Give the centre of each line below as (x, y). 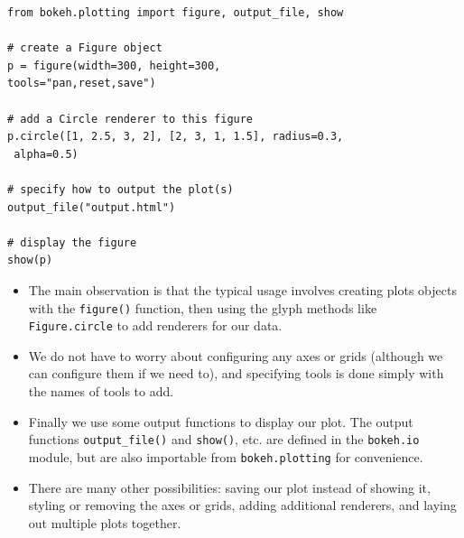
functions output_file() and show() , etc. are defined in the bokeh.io (224, 439)
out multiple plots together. (105, 522)
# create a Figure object (85, 48)
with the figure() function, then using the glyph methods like (203, 307)
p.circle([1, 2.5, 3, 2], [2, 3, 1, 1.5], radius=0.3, (176, 137)
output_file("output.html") (92, 207)
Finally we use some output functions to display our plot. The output (221, 421)
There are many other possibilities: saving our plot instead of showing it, (229, 487)
